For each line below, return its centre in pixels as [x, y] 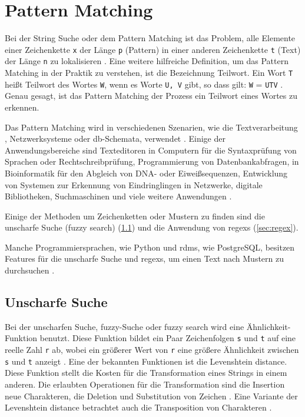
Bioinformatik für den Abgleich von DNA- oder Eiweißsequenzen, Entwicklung [146, 173]
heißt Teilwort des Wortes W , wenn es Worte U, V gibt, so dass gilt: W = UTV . [144, 84]
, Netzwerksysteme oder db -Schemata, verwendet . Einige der [115, 139]
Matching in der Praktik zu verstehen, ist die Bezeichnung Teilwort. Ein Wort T [149, 73]
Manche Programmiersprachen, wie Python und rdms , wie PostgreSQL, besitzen [150, 247]
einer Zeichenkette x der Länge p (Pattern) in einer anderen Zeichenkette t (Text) [153, 49]
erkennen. [22, 107]
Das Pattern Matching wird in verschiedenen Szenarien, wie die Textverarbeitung [151, 127]
